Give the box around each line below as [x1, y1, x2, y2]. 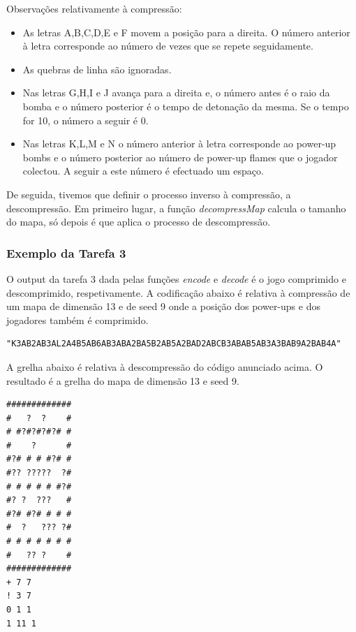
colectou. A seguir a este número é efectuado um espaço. [22, 163, 264, 178]
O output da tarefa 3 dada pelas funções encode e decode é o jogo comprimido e [6, 271, 346, 286]
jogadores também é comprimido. [6, 312, 149, 327]
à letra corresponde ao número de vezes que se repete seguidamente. [22, 38, 313, 53]
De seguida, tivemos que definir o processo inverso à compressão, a [6, 186, 291, 201]
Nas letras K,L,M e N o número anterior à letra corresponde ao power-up [22, 136, 336, 151]
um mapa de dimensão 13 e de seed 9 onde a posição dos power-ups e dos [6, 299, 320, 314]
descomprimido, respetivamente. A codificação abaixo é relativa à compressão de [6, 285, 350, 300]
